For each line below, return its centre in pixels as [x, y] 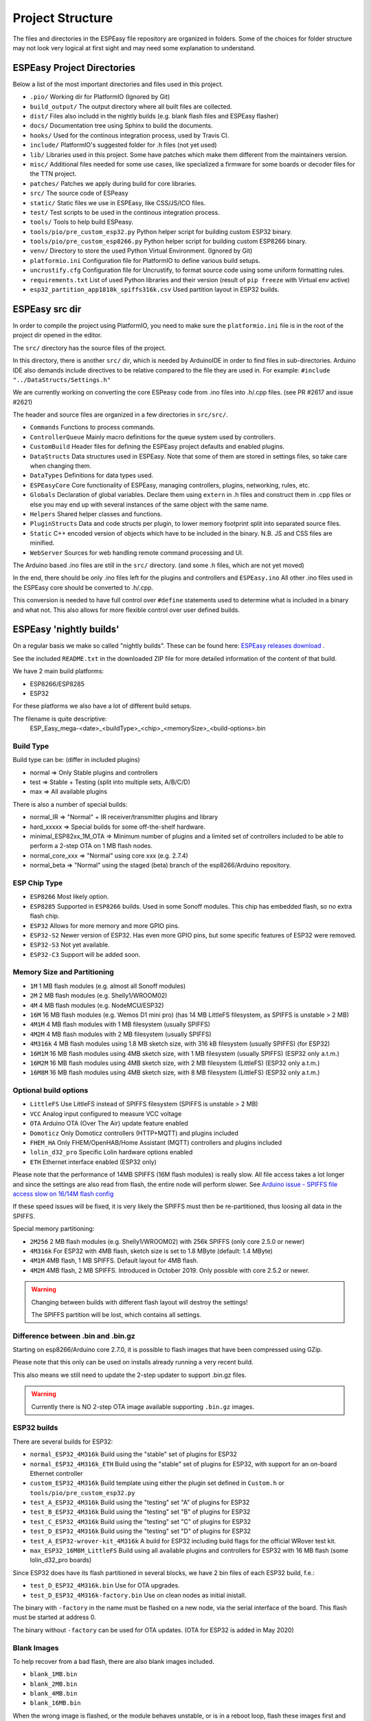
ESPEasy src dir [47, 309]
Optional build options [50, 1090]
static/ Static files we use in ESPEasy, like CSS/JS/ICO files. [118, 202]
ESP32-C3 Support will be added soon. [85, 954]
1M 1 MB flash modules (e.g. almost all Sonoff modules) [108, 986]
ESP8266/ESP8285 [57, 684]
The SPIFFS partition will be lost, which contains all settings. [116, 1314]
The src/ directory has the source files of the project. [89, 348]
